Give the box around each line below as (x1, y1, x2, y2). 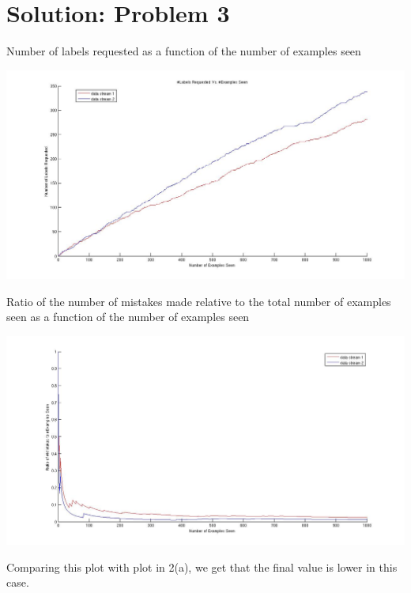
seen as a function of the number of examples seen (6, 308, 250, 325)
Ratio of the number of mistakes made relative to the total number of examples (6, 293, 391, 309)
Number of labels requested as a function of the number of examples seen (6, 43, 361, 59)
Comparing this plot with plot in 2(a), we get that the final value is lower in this (6, 558, 398, 575)
